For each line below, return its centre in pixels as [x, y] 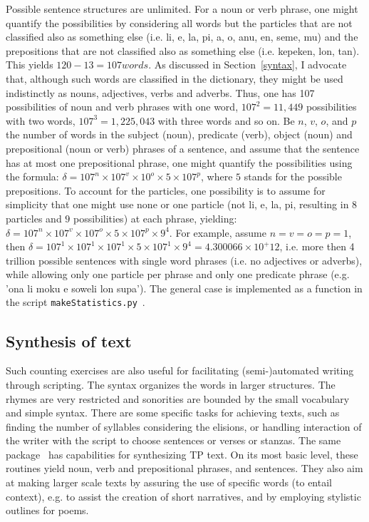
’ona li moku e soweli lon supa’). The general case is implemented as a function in [184, 288]
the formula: [32, 176]
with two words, [41, 120]
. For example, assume [218, 232]
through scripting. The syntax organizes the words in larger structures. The [171, 384]
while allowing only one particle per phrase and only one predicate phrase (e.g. [178, 274]
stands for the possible [293, 176]
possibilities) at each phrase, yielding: [155, 218]
